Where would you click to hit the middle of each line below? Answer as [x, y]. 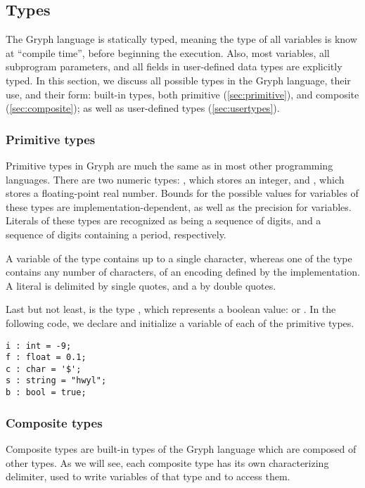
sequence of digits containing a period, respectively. [116, 234]
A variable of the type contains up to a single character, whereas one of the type [179, 258]
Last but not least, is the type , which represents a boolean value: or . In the [171, 309]
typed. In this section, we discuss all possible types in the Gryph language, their [178, 80]
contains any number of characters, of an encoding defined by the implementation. [183, 272]
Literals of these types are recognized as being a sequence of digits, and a [164, 220]
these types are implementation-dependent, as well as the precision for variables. [179, 206]
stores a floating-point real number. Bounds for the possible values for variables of [182, 193]
